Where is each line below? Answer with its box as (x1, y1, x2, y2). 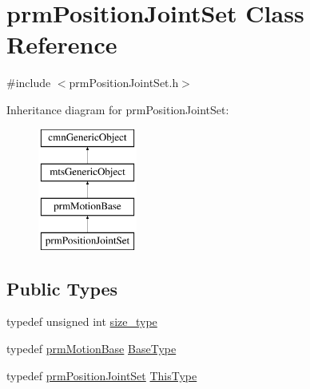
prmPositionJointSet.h (69, 74, 179, 91)
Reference (6, 28, 117, 61)
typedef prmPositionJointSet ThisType (6, 367, 197, 383)
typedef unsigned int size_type (6, 313, 157, 330)
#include (6, 74, 51, 91)
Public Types (6, 276, 118, 300)
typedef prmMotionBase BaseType (6, 340, 177, 357)
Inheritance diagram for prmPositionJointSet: (6, 101, 229, 117)
